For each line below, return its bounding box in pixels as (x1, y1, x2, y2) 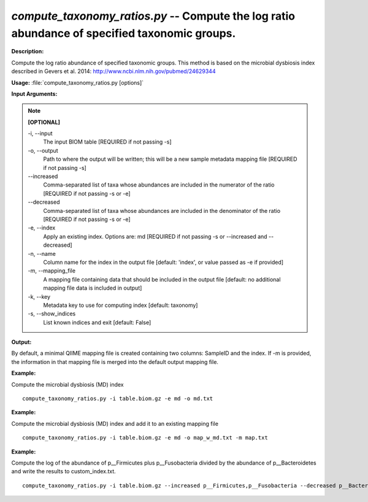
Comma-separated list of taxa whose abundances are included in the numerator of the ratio (43, 181, 275, 188)
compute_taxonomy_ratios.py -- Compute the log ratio (11, 9, 296, 23)
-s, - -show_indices (28, 310, 76, 317)
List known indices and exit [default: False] (43, 319, 151, 326)
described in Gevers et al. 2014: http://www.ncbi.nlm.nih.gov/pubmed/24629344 (11, 68, 216, 75)
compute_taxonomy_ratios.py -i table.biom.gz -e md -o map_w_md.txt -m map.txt (22, 434, 268, 441)
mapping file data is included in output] (43, 284, 142, 292)
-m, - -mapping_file (28, 267, 76, 274)
